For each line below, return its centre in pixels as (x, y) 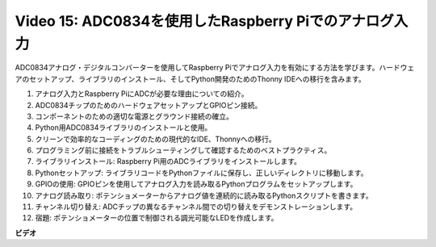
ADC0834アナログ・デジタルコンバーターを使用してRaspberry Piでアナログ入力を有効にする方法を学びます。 (197, 68)
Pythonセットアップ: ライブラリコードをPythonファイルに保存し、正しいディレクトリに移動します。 (201, 173)
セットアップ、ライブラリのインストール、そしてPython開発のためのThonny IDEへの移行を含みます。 (197, 79)
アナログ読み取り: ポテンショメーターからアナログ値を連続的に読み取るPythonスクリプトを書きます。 (204, 195)
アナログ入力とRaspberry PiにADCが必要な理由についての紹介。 (142, 94)
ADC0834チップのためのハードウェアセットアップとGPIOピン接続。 (149, 105)
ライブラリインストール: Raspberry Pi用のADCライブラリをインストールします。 (168, 161)
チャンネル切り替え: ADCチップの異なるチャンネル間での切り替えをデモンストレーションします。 (196, 207)
